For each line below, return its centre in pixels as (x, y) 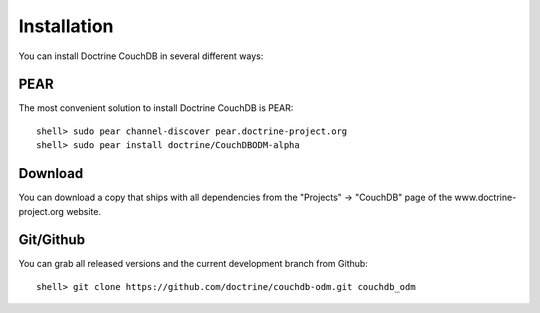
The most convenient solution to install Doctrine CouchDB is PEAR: (156, 108)
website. (84, 211)
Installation (66, 26)
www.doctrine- (485, 197)
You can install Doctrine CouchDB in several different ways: (141, 56)
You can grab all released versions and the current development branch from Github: (193, 264)
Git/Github (51, 240)
